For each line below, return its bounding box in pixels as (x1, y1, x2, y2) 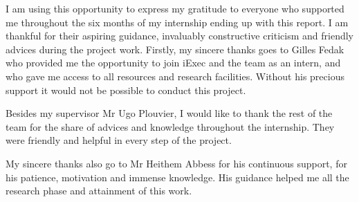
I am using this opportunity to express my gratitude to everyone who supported (6, 1, 344, 15)
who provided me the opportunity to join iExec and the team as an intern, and (6, 55, 341, 70)
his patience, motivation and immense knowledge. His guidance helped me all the (6, 169, 349, 184)
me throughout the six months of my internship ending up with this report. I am (6, 15, 349, 29)
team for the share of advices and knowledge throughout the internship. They (6, 119, 335, 134)
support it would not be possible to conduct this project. (6, 82, 246, 97)
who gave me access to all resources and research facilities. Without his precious (6, 68, 344, 83)
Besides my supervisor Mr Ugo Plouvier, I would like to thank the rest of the (6, 106, 333, 120)
